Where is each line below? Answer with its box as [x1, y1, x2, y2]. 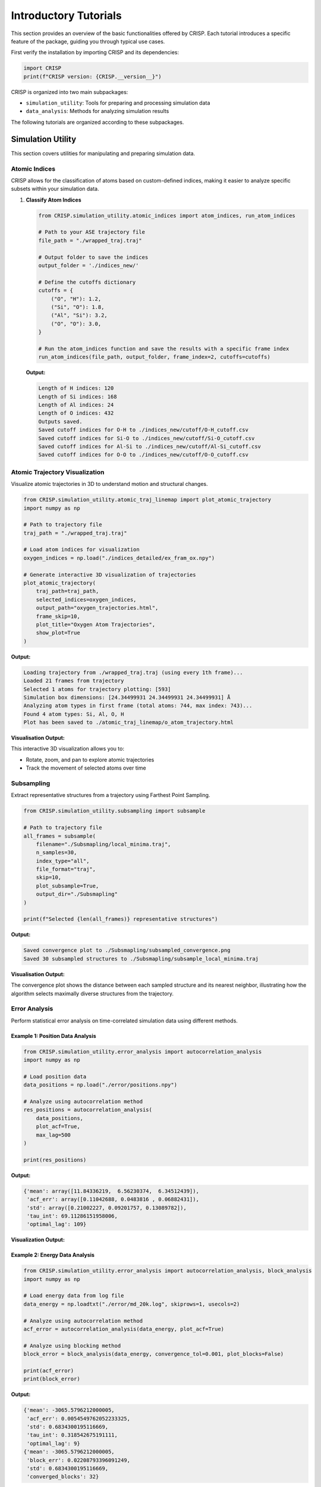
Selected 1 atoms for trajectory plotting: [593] [23, 686, 171, 692]
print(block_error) [23, 1376, 80, 1382]
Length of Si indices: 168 [38, 393, 117, 400]
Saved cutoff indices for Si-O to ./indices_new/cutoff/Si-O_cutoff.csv [38, 435, 255, 441]
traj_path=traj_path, [36, 588, 99, 595]
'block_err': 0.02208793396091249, [27, 1457, 131, 1463]
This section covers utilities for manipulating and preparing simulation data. [11, 149, 196, 157]
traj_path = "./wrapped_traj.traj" [23, 529, 127, 537]
